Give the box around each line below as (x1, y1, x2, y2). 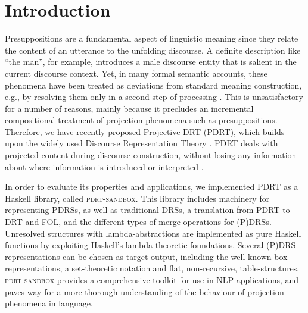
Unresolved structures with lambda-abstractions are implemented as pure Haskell (5, 227, 301, 239)
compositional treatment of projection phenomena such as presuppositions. (5, 114, 278, 126)
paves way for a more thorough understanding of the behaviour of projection (5, 285, 284, 298)
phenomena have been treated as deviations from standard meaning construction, (5, 79, 302, 91)
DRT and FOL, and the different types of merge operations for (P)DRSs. (5, 215, 272, 228)
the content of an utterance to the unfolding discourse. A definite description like (5, 43, 301, 56)
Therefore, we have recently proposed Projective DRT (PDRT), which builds (5, 125, 285, 137)
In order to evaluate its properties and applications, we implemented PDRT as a (5, 180, 298, 193)
